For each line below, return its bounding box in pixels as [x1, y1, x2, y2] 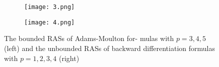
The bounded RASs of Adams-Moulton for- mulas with [4, 33, 174, 43]
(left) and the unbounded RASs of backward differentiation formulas [4, 42, 215, 53]
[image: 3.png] [24, 3, 75, 10]
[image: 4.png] [24, 18, 75, 26]
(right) [58, 52, 80, 63]
